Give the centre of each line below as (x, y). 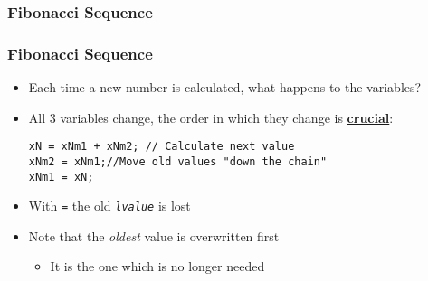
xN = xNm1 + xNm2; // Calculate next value (162, 147)
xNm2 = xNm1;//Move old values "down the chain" (178, 161)
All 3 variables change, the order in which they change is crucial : (211, 117)
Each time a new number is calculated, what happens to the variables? (225, 87)
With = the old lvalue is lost (109, 206)
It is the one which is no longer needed (157, 266)
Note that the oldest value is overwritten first (154, 235)
